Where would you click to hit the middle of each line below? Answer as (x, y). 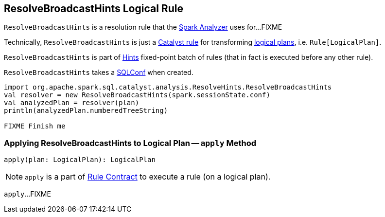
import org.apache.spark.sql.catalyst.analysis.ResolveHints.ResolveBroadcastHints (168, 87)
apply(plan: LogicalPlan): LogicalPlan (80, 160)
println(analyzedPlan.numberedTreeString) (86, 111)
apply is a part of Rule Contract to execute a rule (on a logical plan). (148, 177)
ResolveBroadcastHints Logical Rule (94, 9)
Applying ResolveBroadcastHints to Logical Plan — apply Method (130, 143)
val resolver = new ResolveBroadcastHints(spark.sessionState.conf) (137, 95)
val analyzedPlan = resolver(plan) (72, 103)
